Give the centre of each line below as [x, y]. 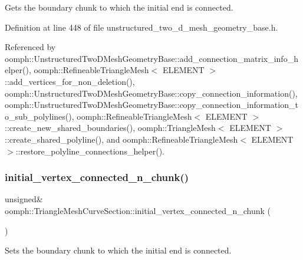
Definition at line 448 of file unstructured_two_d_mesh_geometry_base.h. [141, 27]
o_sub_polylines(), [39, 116]
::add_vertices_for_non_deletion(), [70, 81]
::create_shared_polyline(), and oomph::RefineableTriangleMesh [121, 139]
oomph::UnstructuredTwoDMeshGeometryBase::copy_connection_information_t [151, 105]
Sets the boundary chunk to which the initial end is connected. [118, 250]
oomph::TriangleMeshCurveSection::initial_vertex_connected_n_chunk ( [138, 210]
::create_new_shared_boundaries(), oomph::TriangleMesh [110, 128]
